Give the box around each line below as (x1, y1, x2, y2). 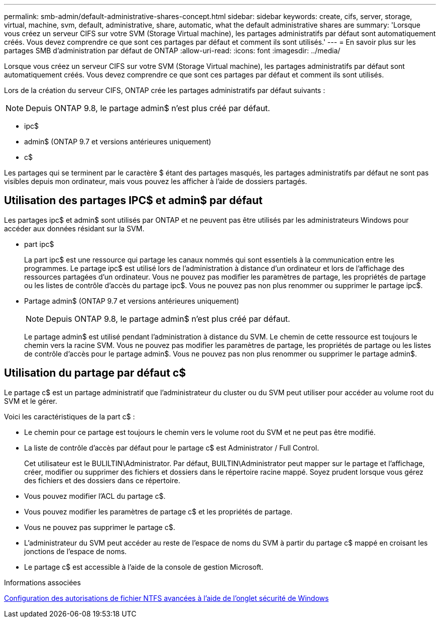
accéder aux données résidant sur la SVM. (4, 224, 145, 233)
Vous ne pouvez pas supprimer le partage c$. (24, 522, 175, 531)
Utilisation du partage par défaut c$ (4, 367, 186, 380)
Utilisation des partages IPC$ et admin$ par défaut (4, 194, 263, 207)
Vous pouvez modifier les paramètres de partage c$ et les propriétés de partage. (24, 507, 292, 516)
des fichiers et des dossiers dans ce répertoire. (24, 476, 180, 485)
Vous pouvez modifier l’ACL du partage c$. (24, 491, 166, 500)
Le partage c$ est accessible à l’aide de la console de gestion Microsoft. (24, 562, 264, 571)
